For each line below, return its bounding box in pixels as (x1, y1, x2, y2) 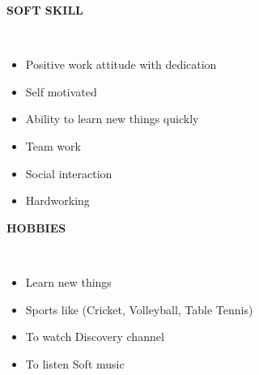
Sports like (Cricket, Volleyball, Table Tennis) (25, 300, 253, 317)
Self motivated (25, 83, 97, 100)
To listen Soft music (25, 355, 125, 372)
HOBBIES (6, 219, 66, 236)
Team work (25, 137, 81, 154)
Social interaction (25, 164, 113, 181)
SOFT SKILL (6, 2, 83, 18)
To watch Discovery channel (25, 328, 164, 345)
